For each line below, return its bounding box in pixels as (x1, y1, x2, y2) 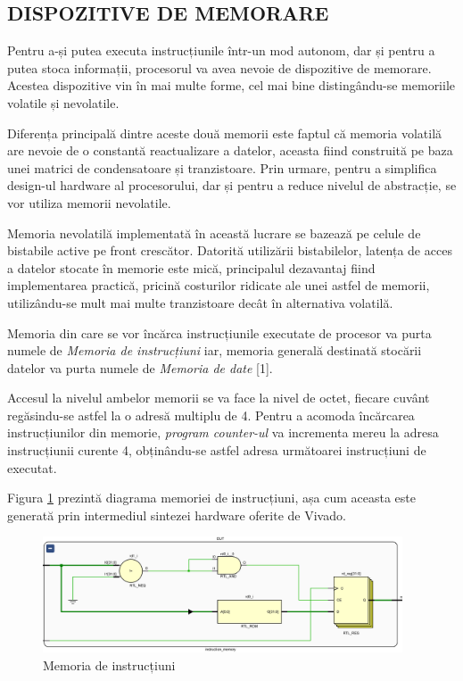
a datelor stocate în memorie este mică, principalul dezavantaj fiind (7, 258, 376, 277)
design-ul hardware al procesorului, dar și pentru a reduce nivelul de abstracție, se (7, 176, 457, 195)
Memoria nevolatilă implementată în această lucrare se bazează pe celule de (7, 223, 421, 242)
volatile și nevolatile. (7, 93, 120, 112)
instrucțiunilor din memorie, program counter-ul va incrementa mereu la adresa (7, 423, 439, 442)
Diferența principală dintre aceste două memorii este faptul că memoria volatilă (7, 123, 442, 142)
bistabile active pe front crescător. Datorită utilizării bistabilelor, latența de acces (7, 241, 452, 260)
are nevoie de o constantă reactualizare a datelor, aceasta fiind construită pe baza (7, 141, 453, 160)
